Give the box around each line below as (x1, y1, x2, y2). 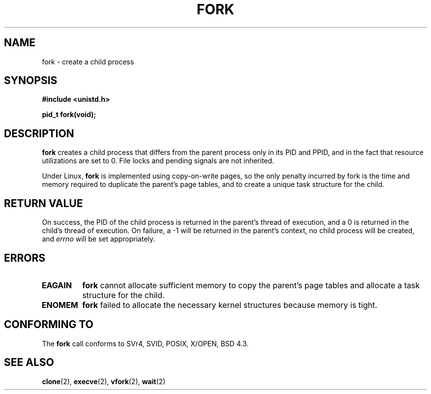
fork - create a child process (42, 57, 134, 66)
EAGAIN (41, 280, 72, 290)
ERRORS (4, 251, 46, 264)
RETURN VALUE (4, 197, 83, 210)
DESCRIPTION (4, 127, 74, 140)
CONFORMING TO (4, 318, 93, 331)
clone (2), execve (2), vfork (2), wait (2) (42, 377, 166, 386)
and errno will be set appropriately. (42, 235, 155, 243)
